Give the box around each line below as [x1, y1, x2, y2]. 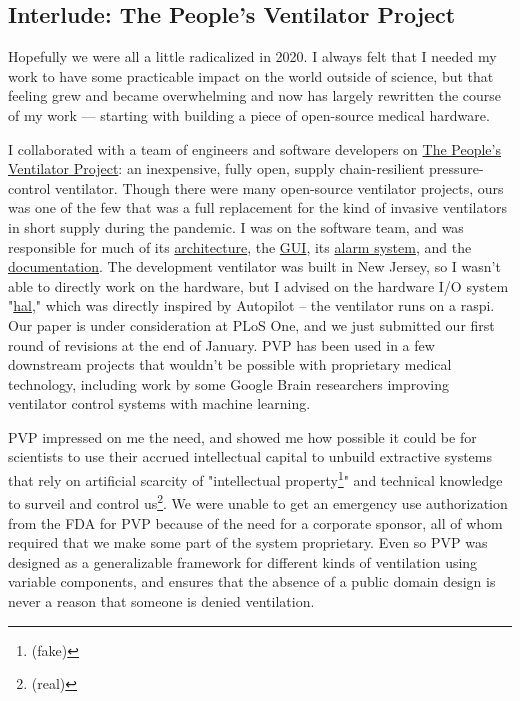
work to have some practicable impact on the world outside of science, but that [8, 65, 494, 86]
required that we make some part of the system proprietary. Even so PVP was [8, 532, 488, 553]
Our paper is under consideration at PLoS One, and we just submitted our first [8, 314, 495, 335]
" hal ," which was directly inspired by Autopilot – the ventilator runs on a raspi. [8, 295, 495, 316]
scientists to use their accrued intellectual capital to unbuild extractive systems [8, 446, 493, 467]
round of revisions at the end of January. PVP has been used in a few [8, 334, 435, 355]
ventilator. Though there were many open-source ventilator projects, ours [55, 177, 504, 198]
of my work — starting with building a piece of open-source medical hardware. [8, 104, 490, 125]
